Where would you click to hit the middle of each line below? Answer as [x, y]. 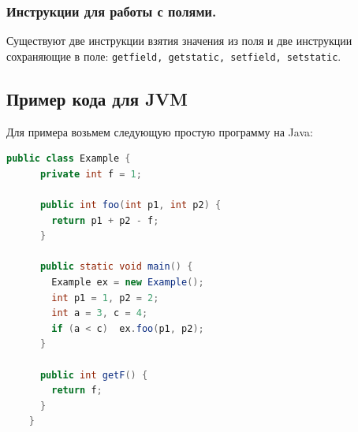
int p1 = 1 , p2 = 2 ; [105, 298]
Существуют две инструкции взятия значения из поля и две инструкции [179, 41]
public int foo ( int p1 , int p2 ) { [131, 205]
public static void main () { [116, 267]
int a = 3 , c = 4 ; [100, 313]
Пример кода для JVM [97, 98]
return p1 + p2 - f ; [105, 220]
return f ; [77, 391]
